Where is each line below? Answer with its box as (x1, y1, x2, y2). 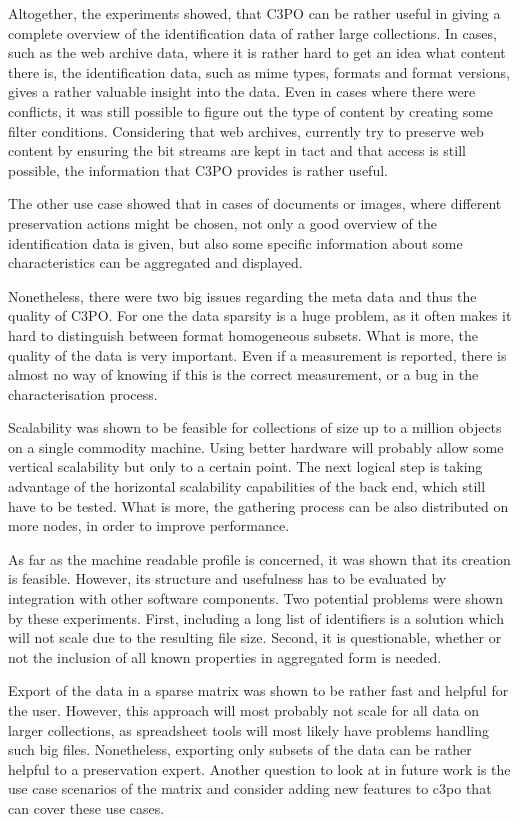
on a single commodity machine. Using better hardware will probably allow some (8, 436, 504, 457)
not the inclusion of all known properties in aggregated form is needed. (8, 646, 442, 667)
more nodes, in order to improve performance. (8, 515, 290, 536)
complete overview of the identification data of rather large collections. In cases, (8, 22, 497, 43)
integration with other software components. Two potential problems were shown (8, 588, 504, 609)
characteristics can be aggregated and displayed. (8, 252, 303, 273)
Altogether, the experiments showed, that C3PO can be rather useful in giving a (8, 3, 501, 23)
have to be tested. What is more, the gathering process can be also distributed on (8, 495, 509, 516)
